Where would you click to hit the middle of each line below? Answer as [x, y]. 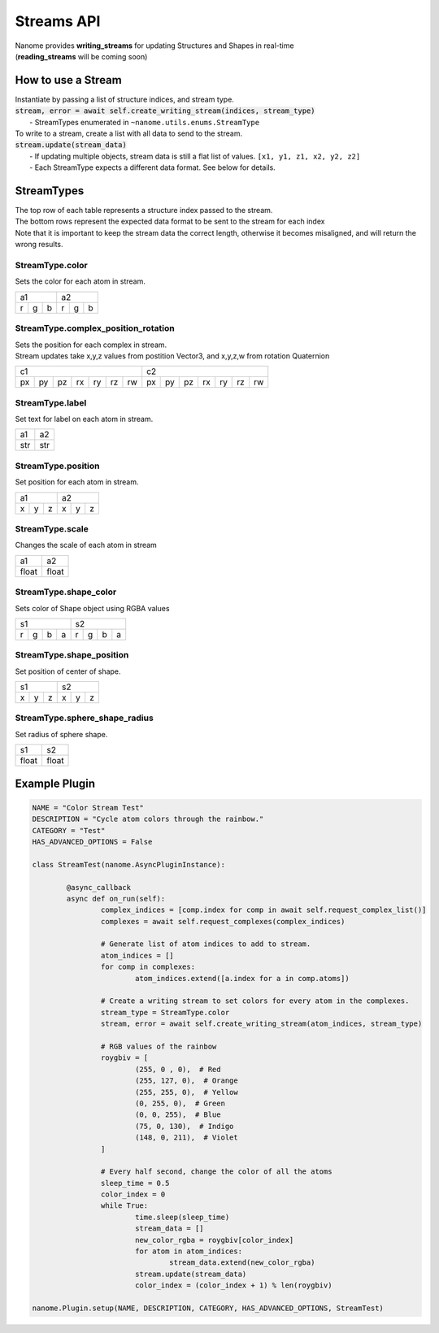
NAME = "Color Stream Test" [88, 808]
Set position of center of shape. [68, 671]
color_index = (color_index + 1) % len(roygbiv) [233, 1285]
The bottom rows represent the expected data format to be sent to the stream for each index [170, 221]
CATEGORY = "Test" [69, 830]
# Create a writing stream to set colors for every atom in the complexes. [255, 1001]
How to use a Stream [68, 80]
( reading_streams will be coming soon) [81, 56]
